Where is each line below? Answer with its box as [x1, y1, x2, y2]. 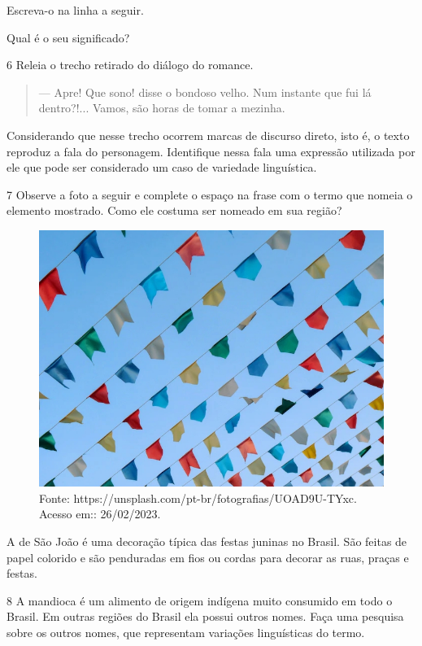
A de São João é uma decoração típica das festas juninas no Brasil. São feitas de [7, 532, 407, 549]
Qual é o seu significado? [7, 28, 130, 46]
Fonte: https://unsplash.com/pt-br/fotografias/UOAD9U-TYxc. [39, 489, 357, 506]
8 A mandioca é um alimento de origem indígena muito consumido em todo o [7, 591, 393, 609]
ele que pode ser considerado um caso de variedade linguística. [7, 159, 317, 176]
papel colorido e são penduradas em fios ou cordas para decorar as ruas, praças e [7, 548, 409, 565]
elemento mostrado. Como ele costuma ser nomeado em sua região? [7, 202, 342, 219]
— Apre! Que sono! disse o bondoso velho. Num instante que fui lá [38, 83, 372, 100]
